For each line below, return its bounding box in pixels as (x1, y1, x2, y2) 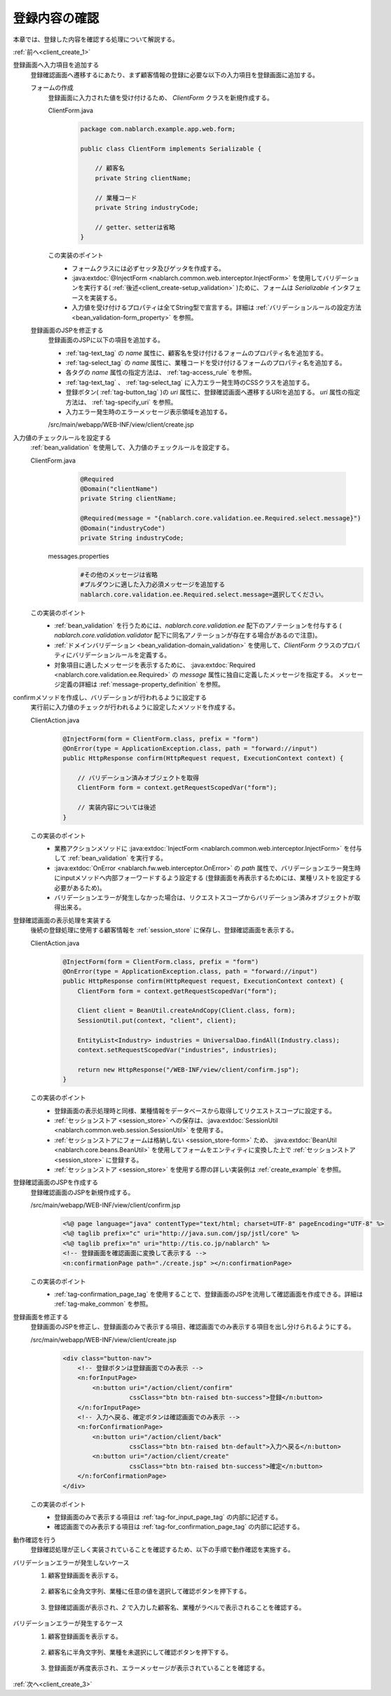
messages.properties (48, 552, 109, 560)
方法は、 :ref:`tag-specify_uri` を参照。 (65, 397, 177, 406)
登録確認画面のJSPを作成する (13, 1178, 98, 1186)
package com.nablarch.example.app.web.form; (80, 125, 236, 133)
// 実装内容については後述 (77, 804, 156, 811)
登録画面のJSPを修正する (30, 326, 104, 334)
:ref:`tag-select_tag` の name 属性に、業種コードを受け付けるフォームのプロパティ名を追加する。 (65, 359, 346, 367)
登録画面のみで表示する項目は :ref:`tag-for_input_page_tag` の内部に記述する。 (54, 1513, 282, 1521)
